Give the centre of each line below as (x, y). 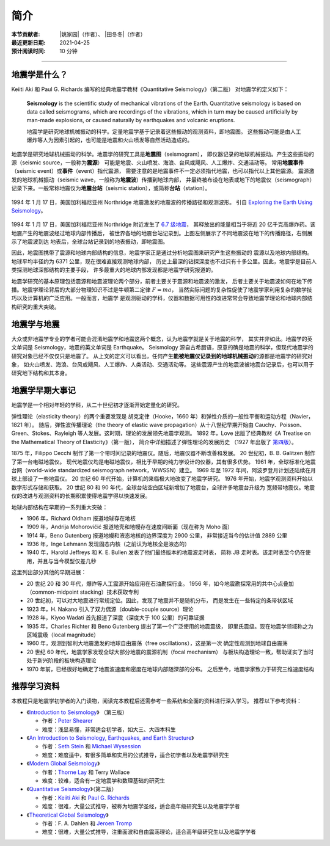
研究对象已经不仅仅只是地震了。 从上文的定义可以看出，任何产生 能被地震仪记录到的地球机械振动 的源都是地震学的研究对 (162, 356)
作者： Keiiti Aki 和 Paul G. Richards (86, 798)
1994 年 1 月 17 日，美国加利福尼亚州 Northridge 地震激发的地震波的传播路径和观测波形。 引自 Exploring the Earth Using (162, 202)
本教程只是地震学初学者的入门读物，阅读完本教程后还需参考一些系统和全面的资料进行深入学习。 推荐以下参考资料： (156, 701)
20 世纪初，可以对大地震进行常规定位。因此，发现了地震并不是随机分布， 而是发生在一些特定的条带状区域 (160, 600)
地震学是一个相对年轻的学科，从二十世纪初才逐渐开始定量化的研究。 (97, 405)
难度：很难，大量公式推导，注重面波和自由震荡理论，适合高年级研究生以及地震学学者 (149, 832)
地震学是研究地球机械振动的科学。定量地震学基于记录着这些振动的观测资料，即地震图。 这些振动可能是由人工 (164, 131)
